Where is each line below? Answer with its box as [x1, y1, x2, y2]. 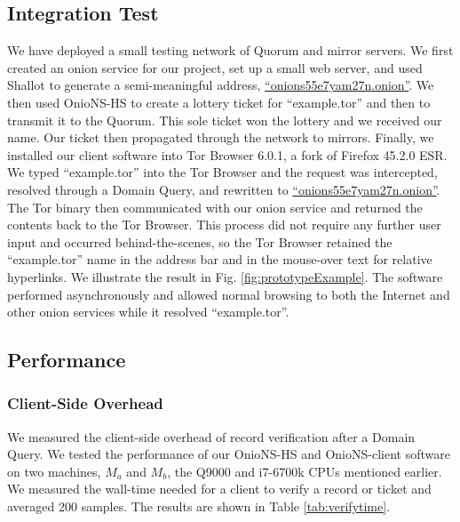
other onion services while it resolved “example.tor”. [7, 302, 289, 321]
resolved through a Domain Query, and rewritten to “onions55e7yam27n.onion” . [7, 180, 440, 198]
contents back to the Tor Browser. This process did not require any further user [7, 215, 441, 234]
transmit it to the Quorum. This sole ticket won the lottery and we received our [7, 110, 442, 129]
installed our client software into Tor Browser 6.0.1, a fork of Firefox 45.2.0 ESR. [7, 145, 448, 164]
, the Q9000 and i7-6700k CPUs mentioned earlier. [167, 462, 442, 480]
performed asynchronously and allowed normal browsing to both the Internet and [7, 285, 450, 303]
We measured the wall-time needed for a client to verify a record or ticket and [7, 479, 432, 498]
